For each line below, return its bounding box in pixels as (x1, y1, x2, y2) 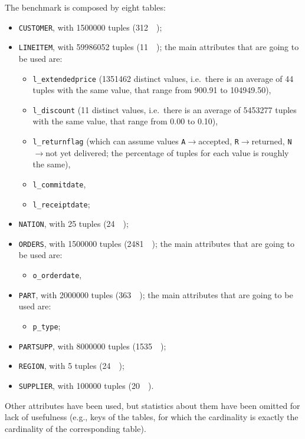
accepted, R (198, 135, 239, 147)
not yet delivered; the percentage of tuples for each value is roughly (45, 146, 289, 159)
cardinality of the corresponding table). (5, 422, 146, 434)
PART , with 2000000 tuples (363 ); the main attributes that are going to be (18, 288, 293, 301)
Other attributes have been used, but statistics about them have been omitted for (5, 399, 300, 411)
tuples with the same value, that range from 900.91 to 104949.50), (32, 84, 271, 96)
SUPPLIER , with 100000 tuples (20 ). (18, 379, 154, 391)
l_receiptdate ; (32, 197, 90, 210)
